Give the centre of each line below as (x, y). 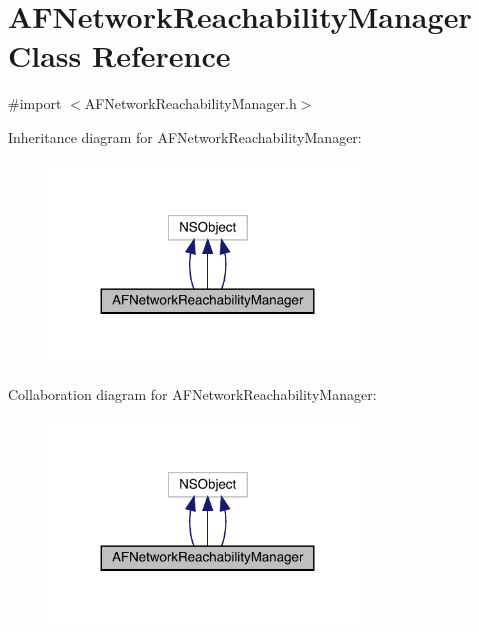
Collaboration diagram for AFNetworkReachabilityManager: (192, 394)
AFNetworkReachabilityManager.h (190, 103)
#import (35, 103)
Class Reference (119, 55)
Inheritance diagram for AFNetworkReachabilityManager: (185, 136)
